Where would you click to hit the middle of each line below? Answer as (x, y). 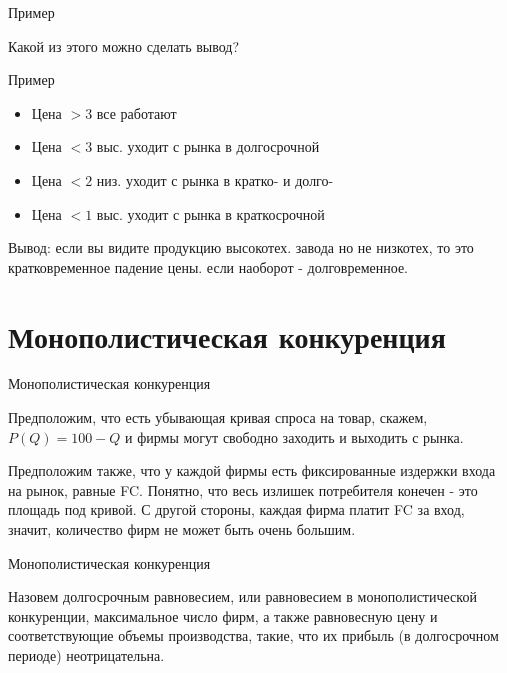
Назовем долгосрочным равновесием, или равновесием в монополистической (242, 596)
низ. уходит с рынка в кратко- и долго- (215, 179)
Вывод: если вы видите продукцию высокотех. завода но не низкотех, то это (241, 247)
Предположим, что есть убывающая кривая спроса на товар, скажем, (218, 417)
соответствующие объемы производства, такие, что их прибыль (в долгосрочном (253, 635)
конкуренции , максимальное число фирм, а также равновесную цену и (223, 615)
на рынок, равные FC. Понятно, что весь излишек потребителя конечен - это (243, 489)
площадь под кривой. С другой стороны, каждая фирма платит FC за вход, (236, 509)
